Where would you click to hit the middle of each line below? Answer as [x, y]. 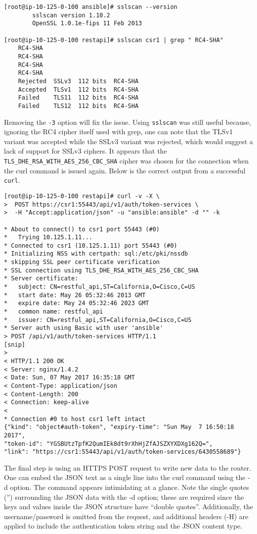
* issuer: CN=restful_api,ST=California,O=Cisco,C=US [98, 320]
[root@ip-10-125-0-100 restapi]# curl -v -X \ [82, 196]
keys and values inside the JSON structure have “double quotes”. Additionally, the [128, 507]
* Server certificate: [41, 279]
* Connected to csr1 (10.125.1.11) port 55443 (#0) [91, 245]
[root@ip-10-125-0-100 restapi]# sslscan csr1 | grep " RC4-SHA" [114, 40]
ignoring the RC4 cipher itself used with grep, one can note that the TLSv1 [119, 132]
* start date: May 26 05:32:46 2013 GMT [75, 295]
